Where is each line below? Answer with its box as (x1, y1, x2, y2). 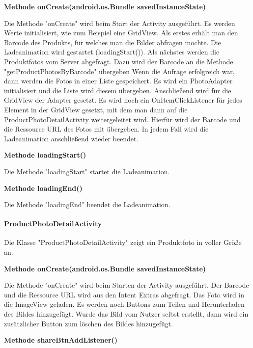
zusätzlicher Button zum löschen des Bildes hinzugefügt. (4, 318, 173, 328)
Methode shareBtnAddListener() (4, 335, 118, 345)
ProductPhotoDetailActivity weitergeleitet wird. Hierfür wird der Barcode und (4, 114, 241, 124)
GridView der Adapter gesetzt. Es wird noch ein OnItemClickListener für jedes (4, 95, 242, 105)
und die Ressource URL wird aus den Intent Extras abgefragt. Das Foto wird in (4, 289, 245, 299)
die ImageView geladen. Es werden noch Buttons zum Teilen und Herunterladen (4, 299, 245, 309)
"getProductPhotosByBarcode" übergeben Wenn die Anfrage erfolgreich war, (4, 66, 235, 76)
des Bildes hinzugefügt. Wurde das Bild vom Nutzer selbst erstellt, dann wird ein (4, 309, 249, 319)
